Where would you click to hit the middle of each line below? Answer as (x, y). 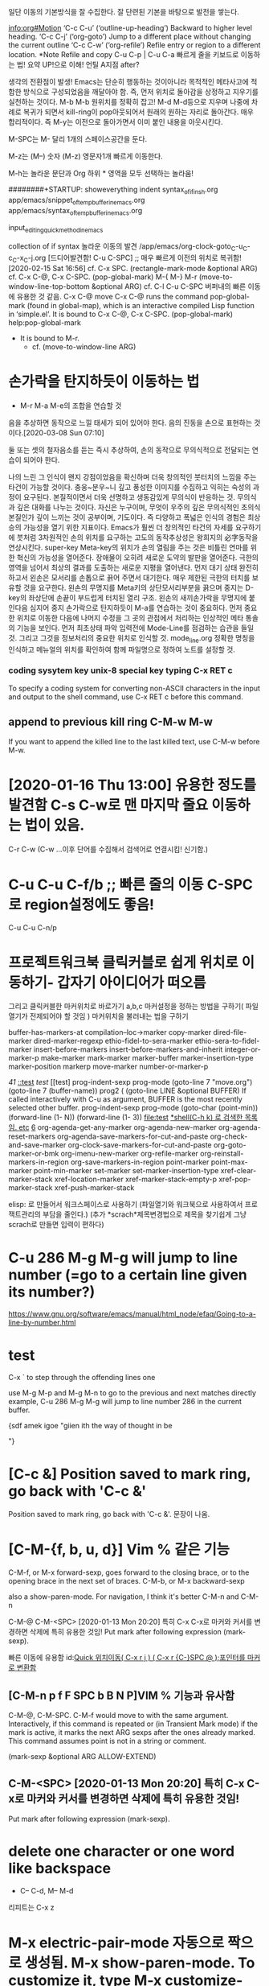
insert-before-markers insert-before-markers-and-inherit (128, 1049)
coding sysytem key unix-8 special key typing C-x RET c (120, 670)
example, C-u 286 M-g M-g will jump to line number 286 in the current (125, 1402)
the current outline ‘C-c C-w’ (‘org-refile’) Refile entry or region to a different (134, 45)
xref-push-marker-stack (94, 1188)
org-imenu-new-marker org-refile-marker (130, 1154)
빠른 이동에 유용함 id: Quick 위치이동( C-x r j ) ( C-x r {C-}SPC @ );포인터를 (127, 1658)
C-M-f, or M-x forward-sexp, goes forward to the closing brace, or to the (129, 1572)
